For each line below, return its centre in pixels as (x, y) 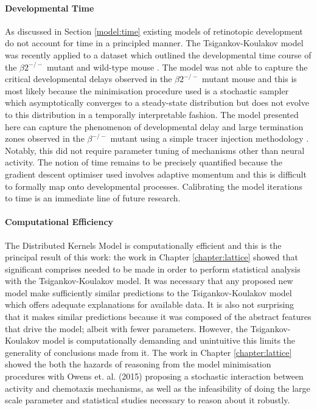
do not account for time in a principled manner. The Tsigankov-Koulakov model (154, 43)
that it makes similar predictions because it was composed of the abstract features (158, 317)
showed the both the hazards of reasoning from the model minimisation (138, 364)
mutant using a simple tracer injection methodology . (210, 138)
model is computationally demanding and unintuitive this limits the (169, 340)
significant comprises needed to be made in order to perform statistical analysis (153, 269)
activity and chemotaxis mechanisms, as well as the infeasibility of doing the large (158, 388)
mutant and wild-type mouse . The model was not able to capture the (177, 67)
